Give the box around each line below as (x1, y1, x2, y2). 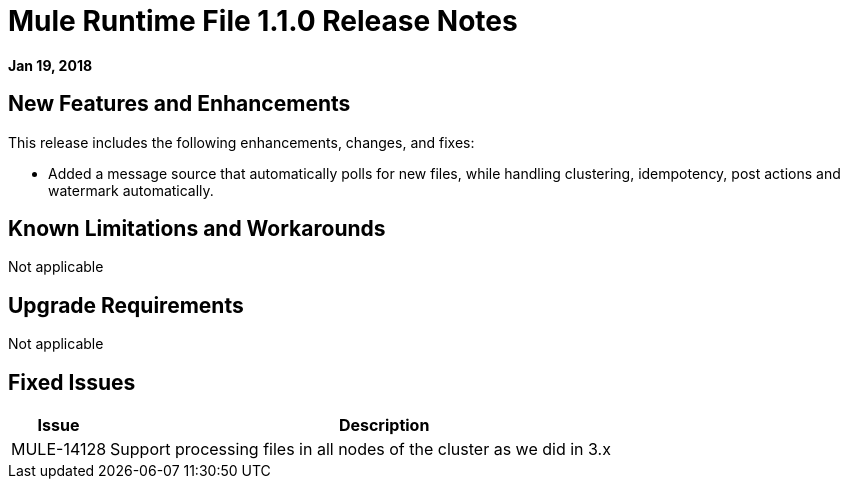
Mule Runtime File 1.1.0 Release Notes (8, 4, 518, 38)
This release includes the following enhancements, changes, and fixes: (8, 133, 475, 151)
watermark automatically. (48, 181, 214, 199)
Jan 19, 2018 (8, 56, 93, 74)
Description (338, 415, 430, 436)
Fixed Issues (8, 369, 136, 395)
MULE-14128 (11, 439, 107, 460)
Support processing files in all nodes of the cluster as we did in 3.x (110, 439, 611, 460)
